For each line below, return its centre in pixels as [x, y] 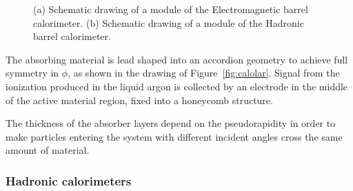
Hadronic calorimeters [69, 180]
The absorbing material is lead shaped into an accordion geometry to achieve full [177, 59]
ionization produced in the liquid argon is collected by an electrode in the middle [177, 86]
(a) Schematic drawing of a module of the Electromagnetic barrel [171, 9]
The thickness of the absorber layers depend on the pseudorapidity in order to [171, 123]
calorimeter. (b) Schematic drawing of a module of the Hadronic [169, 22]
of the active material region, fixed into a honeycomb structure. [139, 100]
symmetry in [32, 73]
